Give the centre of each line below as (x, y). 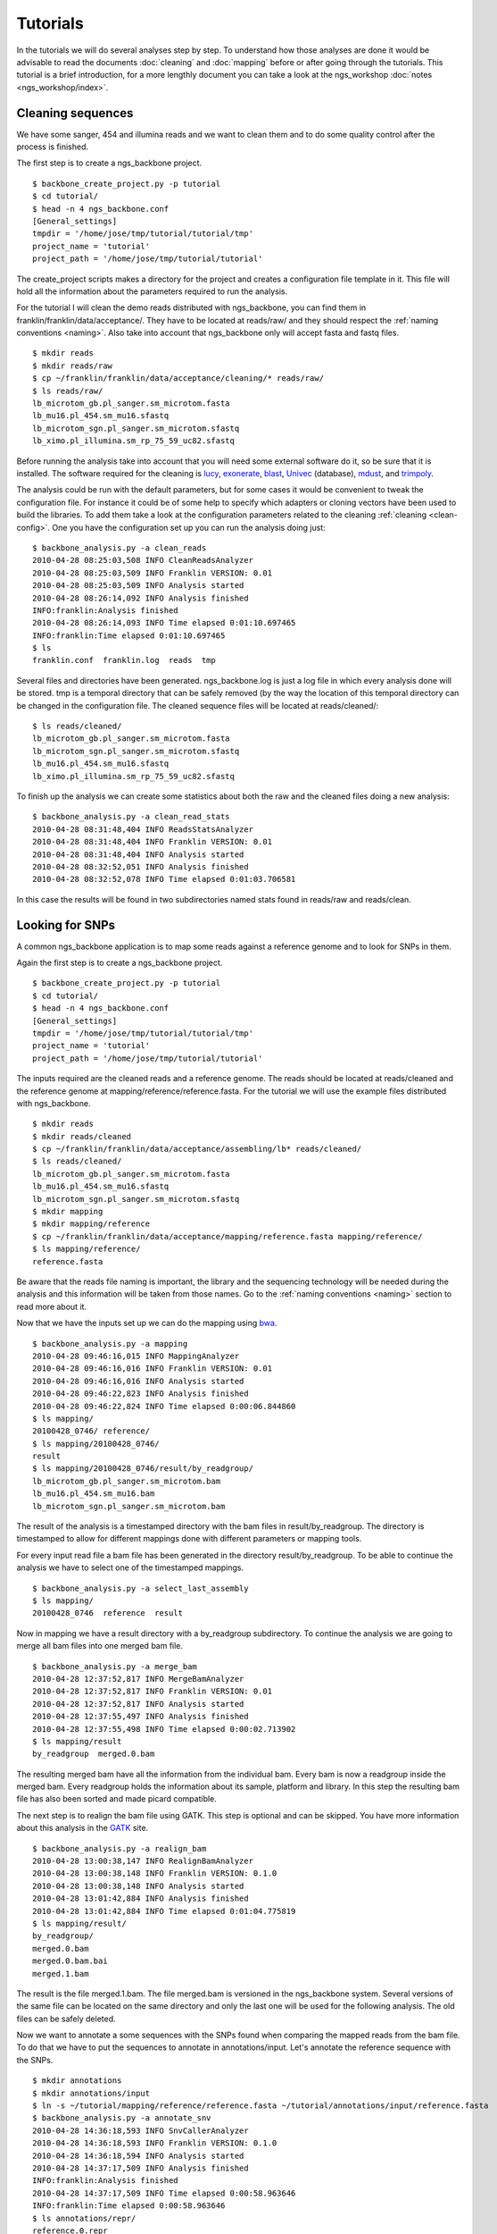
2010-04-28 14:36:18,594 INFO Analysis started (138, 2155)
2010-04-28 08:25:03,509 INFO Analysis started (138, 586)
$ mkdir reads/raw (73, 365)
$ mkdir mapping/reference (91, 1224)
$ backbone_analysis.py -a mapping (110, 1344)
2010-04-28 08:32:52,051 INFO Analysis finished (141, 866)
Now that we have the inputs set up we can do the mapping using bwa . (147, 1323)
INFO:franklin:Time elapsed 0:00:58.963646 (129, 2206)
